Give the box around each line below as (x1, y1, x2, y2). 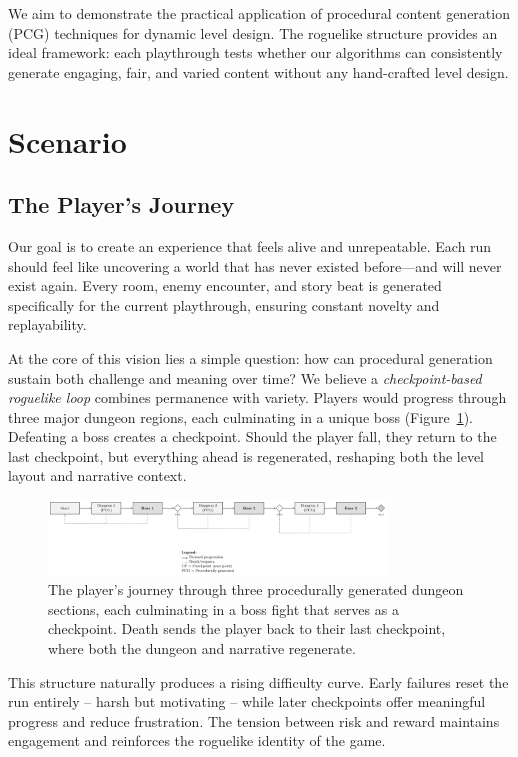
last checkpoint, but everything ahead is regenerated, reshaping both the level (8, 445, 485, 466)
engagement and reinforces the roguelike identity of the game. (8, 730, 386, 751)
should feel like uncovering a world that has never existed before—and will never (8, 255, 502, 276)
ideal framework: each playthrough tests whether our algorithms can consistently (8, 42, 503, 63)
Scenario (8, 120, 127, 161)
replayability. (8, 314, 87, 335)
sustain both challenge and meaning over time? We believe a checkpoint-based (8, 367, 482, 388)
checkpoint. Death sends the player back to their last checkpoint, (48, 618, 446, 639)
